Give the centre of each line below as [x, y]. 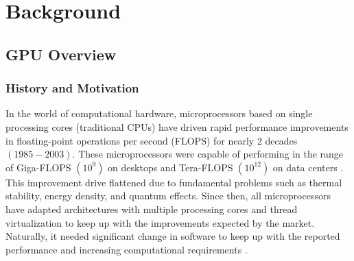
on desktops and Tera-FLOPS [170, 167]
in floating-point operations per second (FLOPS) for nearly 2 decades [152, 140]
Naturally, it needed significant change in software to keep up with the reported [173, 236]
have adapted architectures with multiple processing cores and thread [152, 209]
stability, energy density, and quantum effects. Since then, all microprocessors [168, 196]
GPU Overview [61, 54]
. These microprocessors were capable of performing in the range [208, 154]
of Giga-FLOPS [38, 167]
